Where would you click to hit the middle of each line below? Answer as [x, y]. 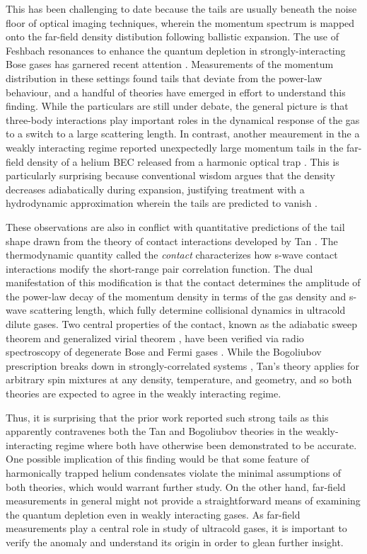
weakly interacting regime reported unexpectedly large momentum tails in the [175, 147]
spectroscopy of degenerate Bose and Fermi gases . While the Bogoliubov [164, 352]
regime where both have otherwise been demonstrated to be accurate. [206, 445]
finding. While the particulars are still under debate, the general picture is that [177, 106]
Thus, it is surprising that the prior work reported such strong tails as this [167, 417]
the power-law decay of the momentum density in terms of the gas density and [176, 296]
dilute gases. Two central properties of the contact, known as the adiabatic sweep [182, 324]
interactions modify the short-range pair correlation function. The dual [159, 268]
